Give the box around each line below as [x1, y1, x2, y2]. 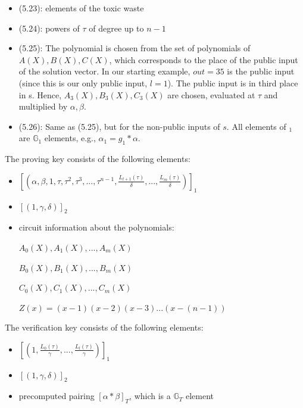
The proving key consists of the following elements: [5, 152, 190, 165]
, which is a [129, 390, 171, 402]
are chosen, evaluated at [167, 88, 255, 101]
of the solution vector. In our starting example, [18, 65, 190, 77]
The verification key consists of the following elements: [5, 321, 204, 334]
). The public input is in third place [167, 76, 298, 89]
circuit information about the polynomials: [18, 221, 174, 233]
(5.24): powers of [18, 21, 80, 34]
